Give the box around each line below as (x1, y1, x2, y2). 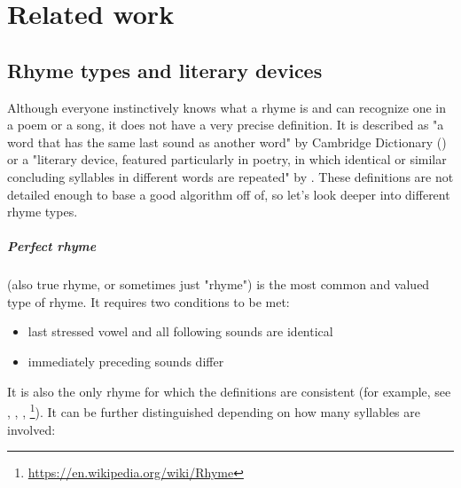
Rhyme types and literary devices (7, 56, 323, 83)
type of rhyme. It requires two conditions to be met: (7, 292, 290, 311)
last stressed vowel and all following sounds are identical (27, 322, 333, 341)
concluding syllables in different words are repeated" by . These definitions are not (7, 167, 454, 185)
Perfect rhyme (7, 237, 97, 256)
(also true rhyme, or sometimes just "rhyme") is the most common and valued (7, 275, 430, 294)
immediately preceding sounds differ (27, 352, 224, 371)
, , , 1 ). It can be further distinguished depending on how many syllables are (7, 400, 420, 421)
